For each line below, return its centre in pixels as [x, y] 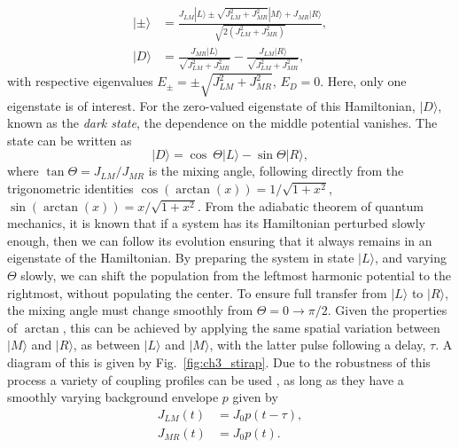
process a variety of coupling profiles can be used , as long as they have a [206, 379]
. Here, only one [363, 81]
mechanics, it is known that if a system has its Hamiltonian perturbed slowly [216, 223]
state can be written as [70, 140]
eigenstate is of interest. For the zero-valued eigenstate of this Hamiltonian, [211, 105]
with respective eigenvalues [80, 81]
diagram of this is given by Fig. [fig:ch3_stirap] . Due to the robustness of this [219, 362]
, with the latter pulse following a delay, [318, 345]
